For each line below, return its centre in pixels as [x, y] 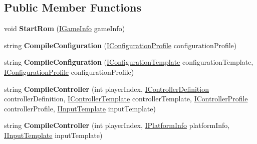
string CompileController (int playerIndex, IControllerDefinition [106, 89]
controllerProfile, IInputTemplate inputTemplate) [80, 108]
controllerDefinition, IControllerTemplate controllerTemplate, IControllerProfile [126, 99]
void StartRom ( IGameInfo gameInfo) [65, 28]
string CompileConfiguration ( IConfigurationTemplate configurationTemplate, [129, 62]
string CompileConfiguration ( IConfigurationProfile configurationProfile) [120, 45]
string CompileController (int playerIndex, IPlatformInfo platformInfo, [117, 125]
